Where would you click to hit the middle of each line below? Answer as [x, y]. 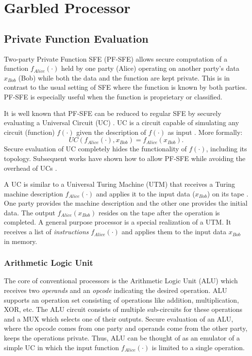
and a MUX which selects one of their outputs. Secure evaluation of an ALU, [119, 318]
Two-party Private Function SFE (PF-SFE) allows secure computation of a [116, 58]
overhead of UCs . [31, 168]
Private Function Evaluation [76, 38]
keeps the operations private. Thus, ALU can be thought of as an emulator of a [122, 338]
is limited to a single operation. [198, 347]
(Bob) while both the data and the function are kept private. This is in [124, 77]
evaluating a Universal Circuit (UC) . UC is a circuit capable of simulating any [122, 122]
